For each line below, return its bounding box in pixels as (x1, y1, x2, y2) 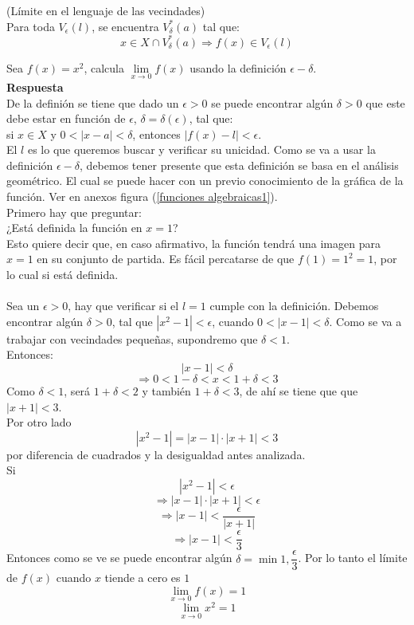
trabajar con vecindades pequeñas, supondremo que (6, 330, 258, 347)
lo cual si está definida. (6, 266, 119, 283)
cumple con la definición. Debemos (209, 297, 379, 314)
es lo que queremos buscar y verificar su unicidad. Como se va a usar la (27, 141, 376, 158)
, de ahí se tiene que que (239, 383, 358, 399)
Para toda (6, 18, 55, 34)
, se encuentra (92, 18, 159, 34)
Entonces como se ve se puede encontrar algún (6, 549, 232, 566)
